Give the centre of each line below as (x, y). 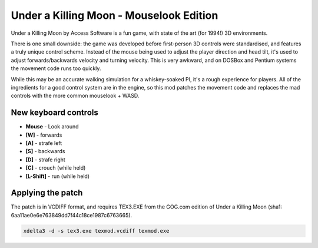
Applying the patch (47, 193)
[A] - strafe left (44, 143)
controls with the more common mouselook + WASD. (75, 96)
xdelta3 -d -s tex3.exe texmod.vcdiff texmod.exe (96, 231)
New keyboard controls (54, 113)
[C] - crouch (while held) (56, 168)
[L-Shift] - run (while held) (58, 176)
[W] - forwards (44, 135)
